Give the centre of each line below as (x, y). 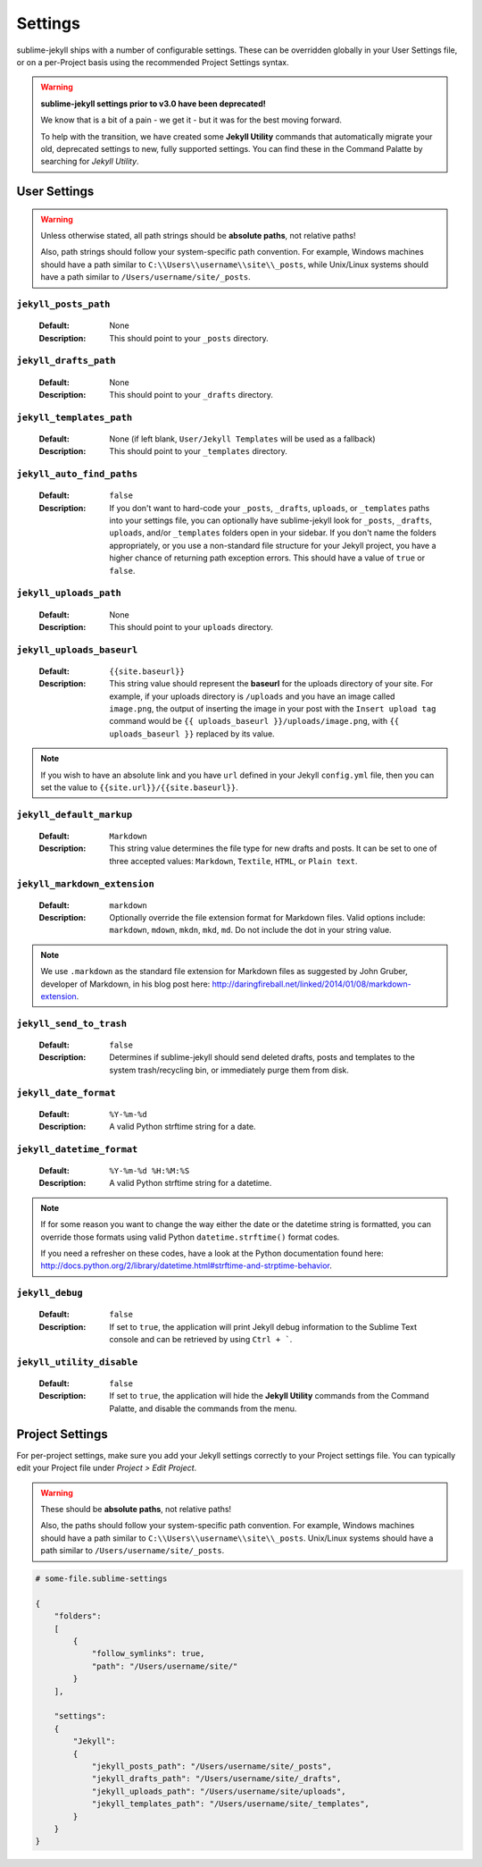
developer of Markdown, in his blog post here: (125, 984)
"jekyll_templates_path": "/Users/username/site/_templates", (231, 1804)
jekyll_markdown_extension (86, 883)
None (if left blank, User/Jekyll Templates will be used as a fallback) (242, 439)
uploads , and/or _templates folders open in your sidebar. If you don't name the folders (273, 533)
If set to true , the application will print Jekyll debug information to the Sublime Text (263, 1326)
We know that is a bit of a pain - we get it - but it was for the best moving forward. (191, 120)
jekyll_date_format (66, 1093)
